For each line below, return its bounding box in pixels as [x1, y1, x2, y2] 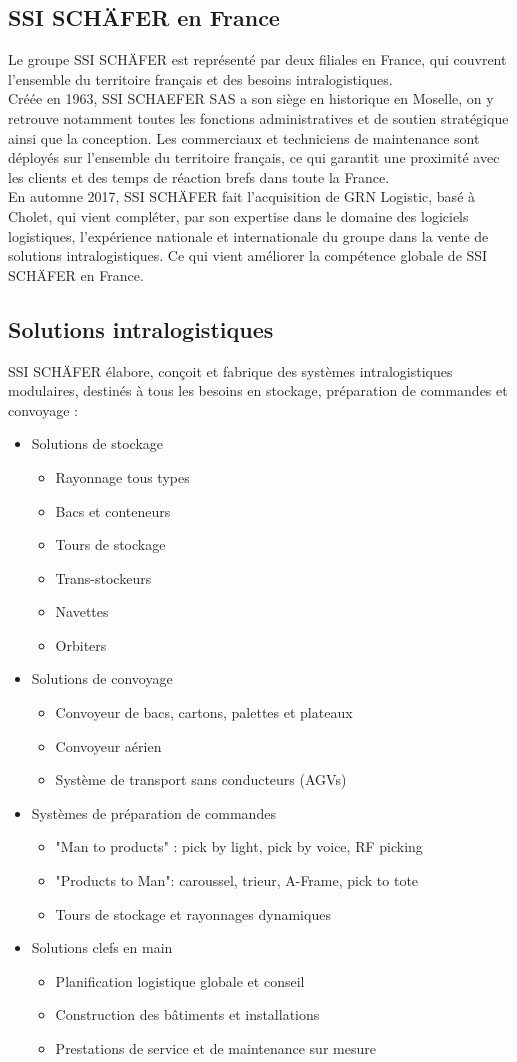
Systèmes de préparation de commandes [31, 802, 276, 823]
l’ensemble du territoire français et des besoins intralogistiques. [8, 68, 393, 89]
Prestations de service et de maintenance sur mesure [55, 1038, 376, 1058]
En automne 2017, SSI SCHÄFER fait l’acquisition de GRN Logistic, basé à [8, 186, 476, 207]
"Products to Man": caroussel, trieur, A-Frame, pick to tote [55, 870, 419, 891]
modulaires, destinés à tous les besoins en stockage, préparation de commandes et [8, 380, 508, 401]
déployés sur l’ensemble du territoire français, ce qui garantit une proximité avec [8, 147, 500, 168]
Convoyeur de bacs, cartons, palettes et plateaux [55, 702, 353, 723]
